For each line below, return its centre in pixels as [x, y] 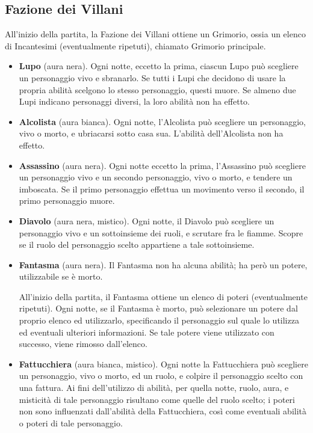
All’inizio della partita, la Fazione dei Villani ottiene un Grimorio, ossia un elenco [155, 34]
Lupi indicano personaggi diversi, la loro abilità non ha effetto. [134, 101]
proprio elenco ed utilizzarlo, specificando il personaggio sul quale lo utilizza [159, 320]
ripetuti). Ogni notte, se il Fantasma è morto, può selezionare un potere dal [158, 308]
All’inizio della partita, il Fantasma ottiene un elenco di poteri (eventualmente [163, 296]
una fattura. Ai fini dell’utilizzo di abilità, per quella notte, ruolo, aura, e [154, 388]
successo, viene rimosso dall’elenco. [83, 344]
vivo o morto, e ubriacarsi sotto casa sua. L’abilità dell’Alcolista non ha [151, 133]
